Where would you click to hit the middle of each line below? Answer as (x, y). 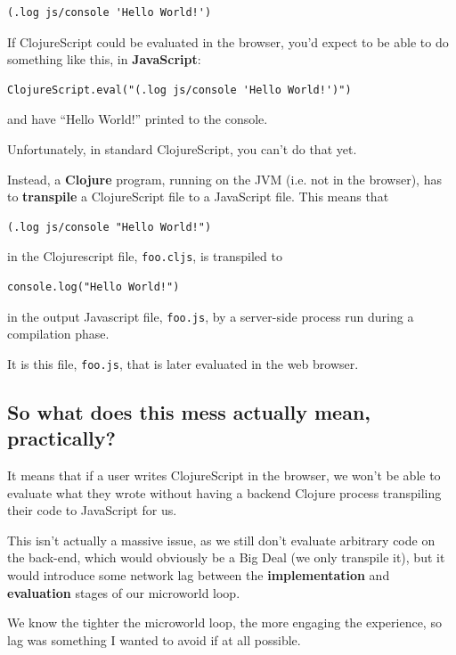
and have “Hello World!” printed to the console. (138, 119)
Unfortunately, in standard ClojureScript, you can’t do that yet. (182, 148)
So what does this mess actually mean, (189, 411)
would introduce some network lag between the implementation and (199, 575)
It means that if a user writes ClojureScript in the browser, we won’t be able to (224, 475)
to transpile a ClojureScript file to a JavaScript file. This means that (198, 196)
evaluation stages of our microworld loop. (124, 592)
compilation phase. (58, 334)
